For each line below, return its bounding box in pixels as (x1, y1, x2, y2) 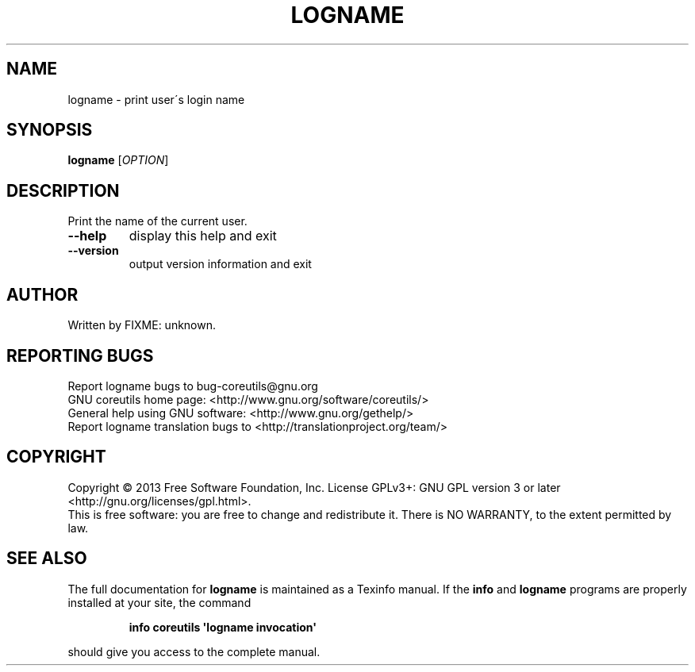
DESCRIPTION (6, 180, 120, 201)
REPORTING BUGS (6, 345, 154, 366)
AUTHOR (6, 284, 79, 305)
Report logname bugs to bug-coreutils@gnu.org (67, 378, 318, 393)
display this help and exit (129, 228, 277, 244)
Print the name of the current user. (67, 214, 248, 228)
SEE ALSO (6, 548, 87, 569)
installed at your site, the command (67, 595, 252, 609)
